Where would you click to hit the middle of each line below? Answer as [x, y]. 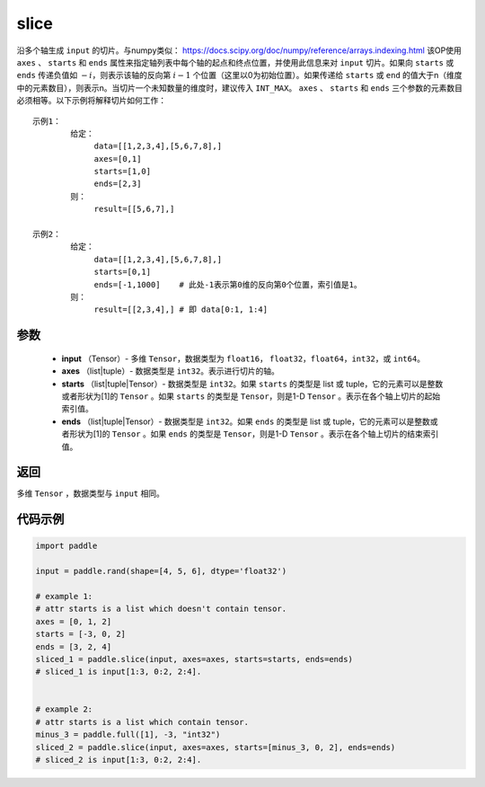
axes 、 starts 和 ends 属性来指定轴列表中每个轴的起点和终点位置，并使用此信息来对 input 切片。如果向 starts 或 [235, 62]
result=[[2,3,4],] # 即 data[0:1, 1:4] [181, 309]
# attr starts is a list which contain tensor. [142, 722]
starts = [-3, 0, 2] [80, 634]
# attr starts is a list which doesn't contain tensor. [161, 609]
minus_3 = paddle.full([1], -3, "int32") [128, 735]
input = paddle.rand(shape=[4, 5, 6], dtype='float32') [161, 571]
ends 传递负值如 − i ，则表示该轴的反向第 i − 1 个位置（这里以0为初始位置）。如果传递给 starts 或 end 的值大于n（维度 [239, 75]
